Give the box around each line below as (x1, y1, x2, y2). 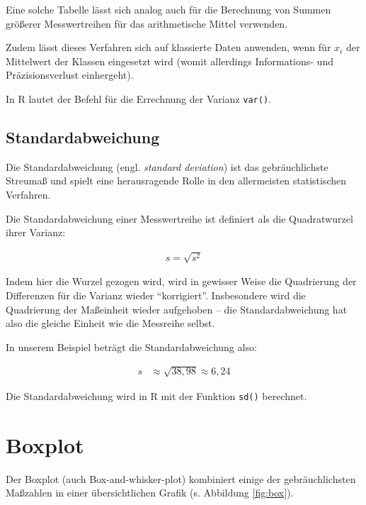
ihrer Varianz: (6, 225, 66, 240)
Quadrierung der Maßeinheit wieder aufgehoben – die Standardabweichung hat (6, 301, 348, 316)
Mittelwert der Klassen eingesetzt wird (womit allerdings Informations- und (6, 53, 333, 68)
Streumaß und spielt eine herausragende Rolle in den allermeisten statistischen (6, 173, 347, 188)
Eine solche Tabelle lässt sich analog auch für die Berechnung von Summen (6, 2, 331, 16)
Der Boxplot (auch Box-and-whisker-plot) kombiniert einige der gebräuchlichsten (6, 471, 356, 486)
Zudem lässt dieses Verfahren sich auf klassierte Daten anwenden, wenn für (6, 40, 331, 55)
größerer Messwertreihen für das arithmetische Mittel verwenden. (6, 16, 288, 30)
